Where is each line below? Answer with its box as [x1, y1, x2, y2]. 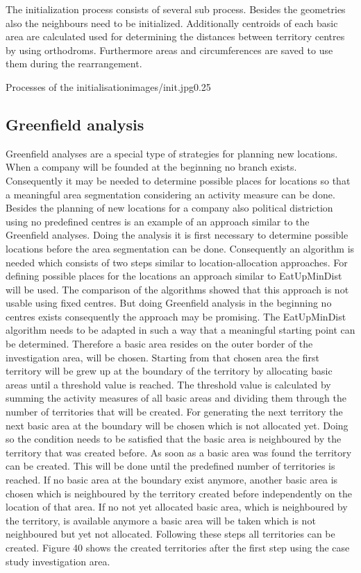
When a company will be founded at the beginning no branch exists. [6, 160, 297, 174]
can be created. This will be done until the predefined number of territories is [6, 459, 335, 473]
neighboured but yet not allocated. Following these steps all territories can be [6, 527, 335, 541]
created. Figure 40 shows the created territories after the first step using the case [6, 540, 350, 554]
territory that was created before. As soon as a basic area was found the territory [6, 445, 352, 459]
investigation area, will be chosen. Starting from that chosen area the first [6, 350, 320, 364]
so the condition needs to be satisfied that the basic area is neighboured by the [6, 431, 342, 446]
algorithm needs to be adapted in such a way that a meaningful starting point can [6, 323, 355, 337]
